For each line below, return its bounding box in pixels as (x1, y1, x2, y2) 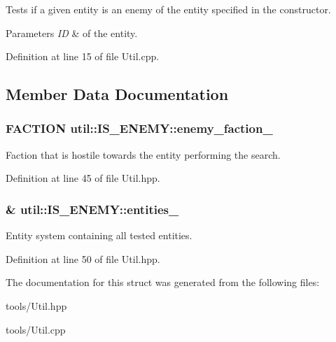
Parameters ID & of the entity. (6, 25, 138, 40)
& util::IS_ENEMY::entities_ (6, 200, 179, 218)
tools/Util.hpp (6, 298, 67, 313)
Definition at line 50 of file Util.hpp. (6, 251, 160, 266)
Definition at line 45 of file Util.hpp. (6, 171, 160, 185)
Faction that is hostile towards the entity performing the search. (6, 147, 281, 162)
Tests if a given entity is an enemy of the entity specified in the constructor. (6, 2, 331, 16)
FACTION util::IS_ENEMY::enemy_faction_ (6, 120, 273, 137)
